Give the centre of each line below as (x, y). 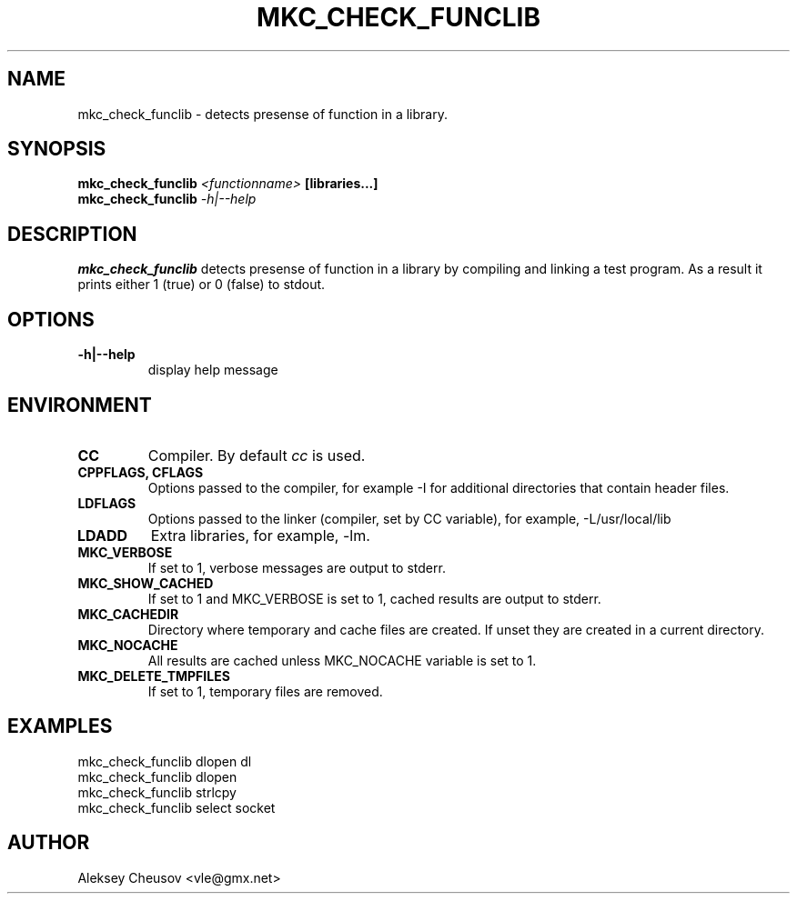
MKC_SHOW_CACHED (146, 583)
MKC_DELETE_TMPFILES (154, 676)
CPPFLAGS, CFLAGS (141, 472)
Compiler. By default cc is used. (257, 455)
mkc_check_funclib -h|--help (167, 199)
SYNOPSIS (57, 149)
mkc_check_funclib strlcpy (157, 792)
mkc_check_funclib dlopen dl (165, 761)
